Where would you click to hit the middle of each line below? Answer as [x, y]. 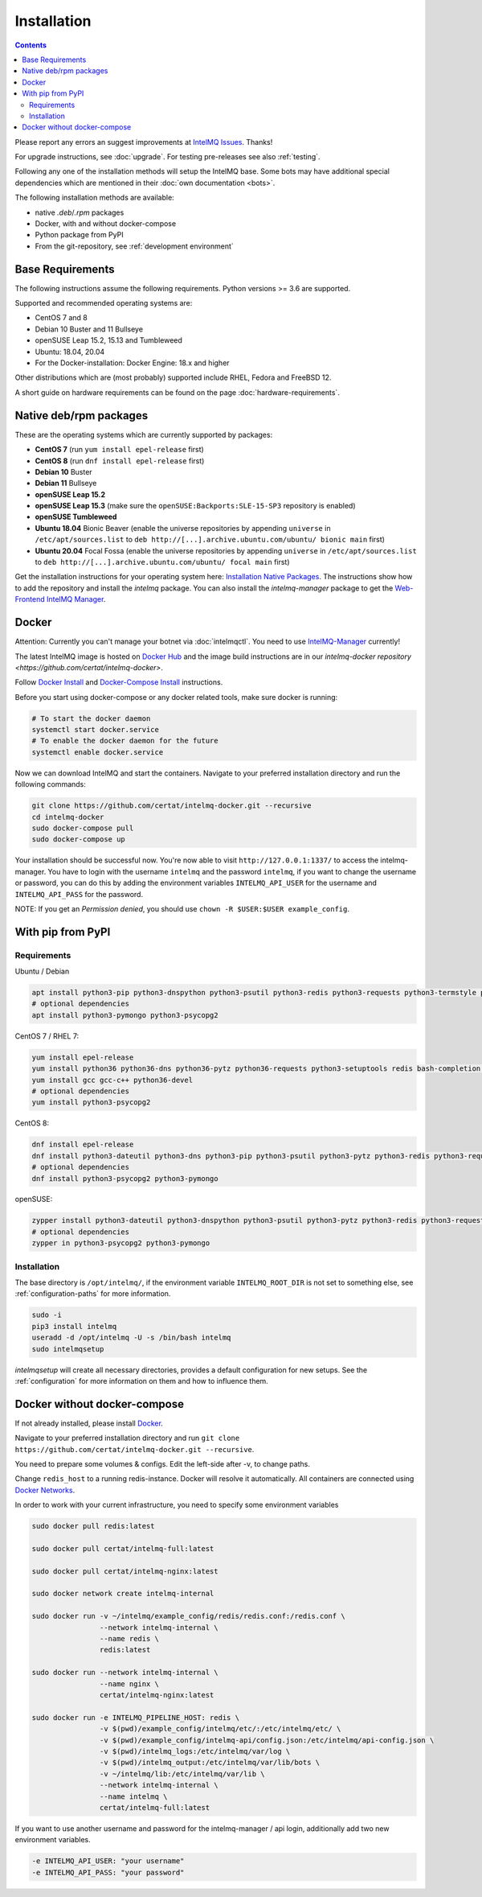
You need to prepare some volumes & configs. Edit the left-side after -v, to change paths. [163, 1463]
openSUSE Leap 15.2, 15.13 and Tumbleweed [108, 340]
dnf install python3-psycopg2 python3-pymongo [125, 1178]
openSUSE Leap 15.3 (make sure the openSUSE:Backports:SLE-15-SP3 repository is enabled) [196, 506]
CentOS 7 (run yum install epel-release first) [119, 450]
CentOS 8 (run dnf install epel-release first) [120, 461]
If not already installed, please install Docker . [89, 1423]
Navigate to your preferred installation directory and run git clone [127, 1438]
